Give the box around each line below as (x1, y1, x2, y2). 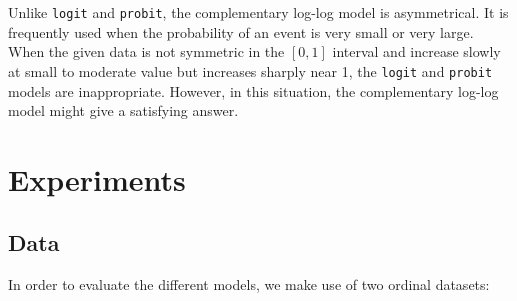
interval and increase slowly (332, 41, 501, 62)
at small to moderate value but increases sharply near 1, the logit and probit (8, 60, 493, 81)
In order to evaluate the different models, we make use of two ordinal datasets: (8, 274, 490, 295)
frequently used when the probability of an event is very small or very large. (8, 21, 474, 42)
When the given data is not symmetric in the (8, 41, 285, 62)
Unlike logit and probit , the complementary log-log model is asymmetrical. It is (8, 2, 509, 22)
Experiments (8, 158, 186, 199)
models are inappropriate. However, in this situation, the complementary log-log (8, 80, 499, 101)
